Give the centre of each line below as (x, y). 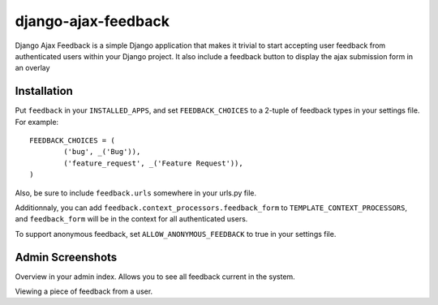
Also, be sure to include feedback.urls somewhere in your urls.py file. (136, 193)
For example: (37, 122)
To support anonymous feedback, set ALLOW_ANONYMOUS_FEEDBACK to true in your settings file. (176, 234)
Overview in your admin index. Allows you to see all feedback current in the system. (155, 277)
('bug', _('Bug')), (102, 152)
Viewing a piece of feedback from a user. (84, 291)
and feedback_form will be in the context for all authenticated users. (131, 219)
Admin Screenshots (66, 257)
